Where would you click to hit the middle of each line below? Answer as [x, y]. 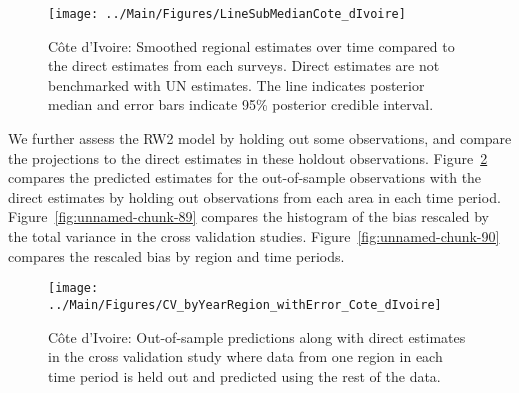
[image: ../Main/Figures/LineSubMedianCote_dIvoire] [227, 14]
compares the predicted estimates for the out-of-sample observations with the [245, 177]
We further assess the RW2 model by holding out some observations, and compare [260, 138]
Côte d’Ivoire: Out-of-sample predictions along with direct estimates [257, 336]
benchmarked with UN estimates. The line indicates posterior [236, 84]
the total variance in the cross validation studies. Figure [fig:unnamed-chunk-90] [254, 236]
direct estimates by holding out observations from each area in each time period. [254, 196]
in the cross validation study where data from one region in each [245, 356]
